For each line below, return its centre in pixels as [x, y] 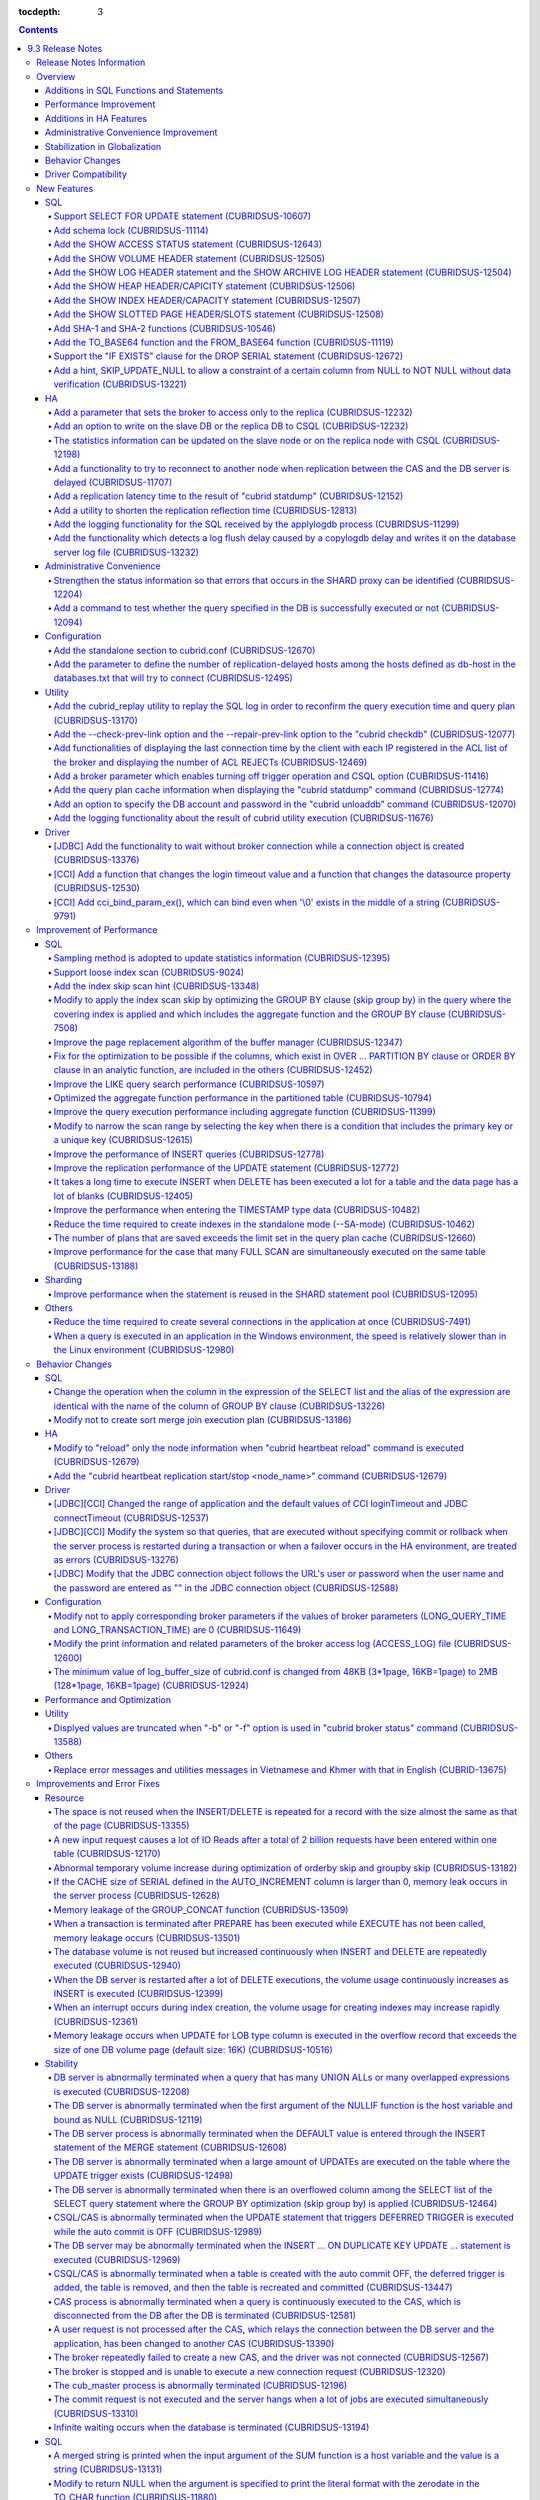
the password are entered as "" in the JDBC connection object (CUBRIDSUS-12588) [226, 1587]
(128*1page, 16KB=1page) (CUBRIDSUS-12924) [151, 1686]
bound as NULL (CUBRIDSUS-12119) [128, 2119]
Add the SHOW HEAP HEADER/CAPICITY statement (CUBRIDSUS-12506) [204, 286]
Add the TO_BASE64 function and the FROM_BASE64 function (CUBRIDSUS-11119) [223, 342]
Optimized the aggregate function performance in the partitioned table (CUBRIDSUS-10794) [242, 1098]
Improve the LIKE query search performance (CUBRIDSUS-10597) [189, 1084]
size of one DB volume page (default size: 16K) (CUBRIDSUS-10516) [193, 2049]
